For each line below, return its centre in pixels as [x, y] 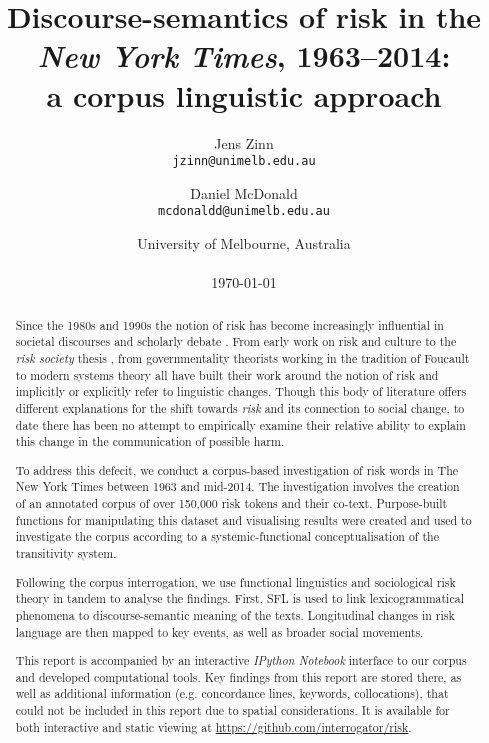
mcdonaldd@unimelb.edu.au [244, 211]
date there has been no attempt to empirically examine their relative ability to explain [240, 424]
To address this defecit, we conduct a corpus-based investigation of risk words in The [237, 469]
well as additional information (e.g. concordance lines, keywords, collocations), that [232, 693]
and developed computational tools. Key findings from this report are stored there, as [238, 676]
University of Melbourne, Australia [244, 243]
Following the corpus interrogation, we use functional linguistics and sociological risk [235, 581]
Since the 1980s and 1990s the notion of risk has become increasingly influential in [229, 324]
